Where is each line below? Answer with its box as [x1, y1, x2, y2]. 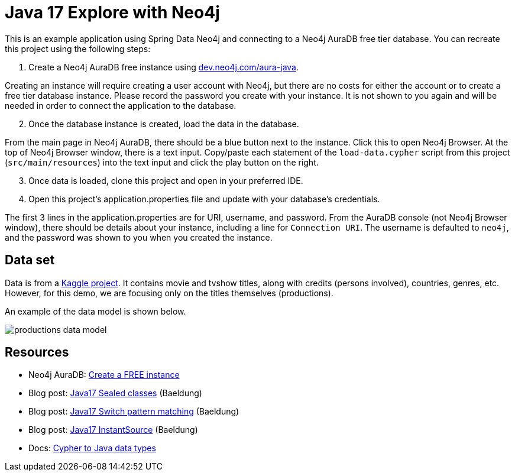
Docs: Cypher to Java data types [28, 443, 156, 454]
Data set [5, 252, 55, 268]
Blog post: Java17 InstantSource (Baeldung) [28, 425, 198, 435]
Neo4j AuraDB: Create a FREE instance [28, 370, 180, 380]
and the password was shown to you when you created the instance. [5, 232, 273, 242]
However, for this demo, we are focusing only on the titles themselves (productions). [5, 287, 333, 298]
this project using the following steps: [5, 43, 151, 54]
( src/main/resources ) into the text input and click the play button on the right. [5, 157, 319, 167]
